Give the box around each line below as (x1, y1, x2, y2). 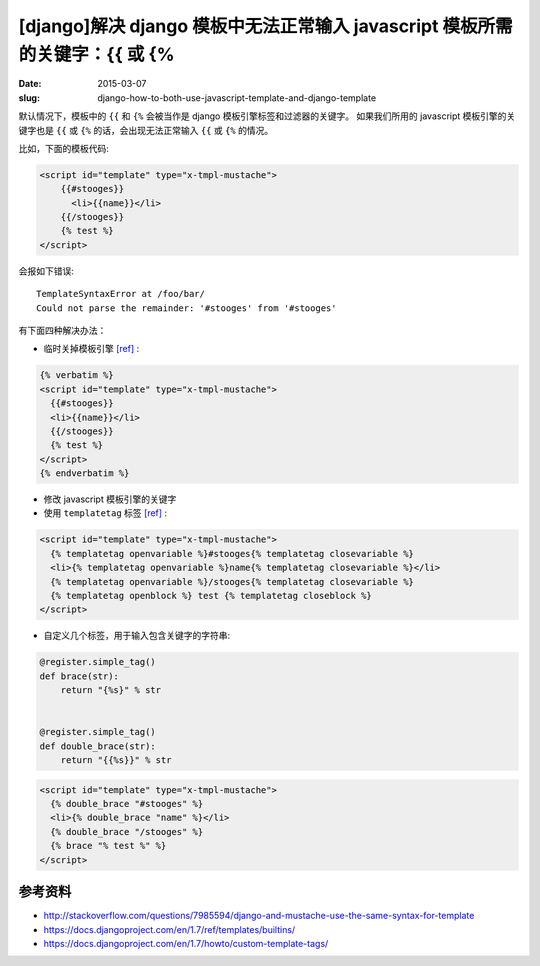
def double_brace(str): (39, 740, 157, 752)
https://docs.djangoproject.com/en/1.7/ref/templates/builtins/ (43, 923, 296, 935)
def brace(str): (39, 670, 120, 682)
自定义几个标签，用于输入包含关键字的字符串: (43, 630, 231, 642)
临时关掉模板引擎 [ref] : (43, 343, 140, 355)
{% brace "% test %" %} (50, 840, 167, 852)
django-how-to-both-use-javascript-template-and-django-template (97, 91, 377, 104)
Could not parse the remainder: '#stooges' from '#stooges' (36, 302, 337, 314)
